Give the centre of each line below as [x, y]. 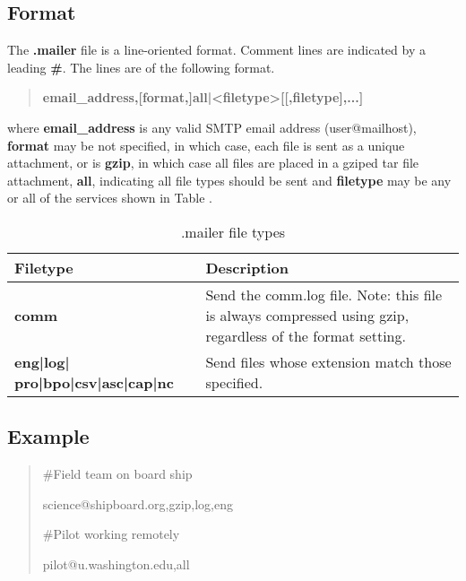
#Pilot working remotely [111, 534]
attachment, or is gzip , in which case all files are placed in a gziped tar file [213, 163]
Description [247, 267]
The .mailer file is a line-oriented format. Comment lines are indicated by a [216, 50]
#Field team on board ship [117, 474]
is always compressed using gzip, [307, 315]
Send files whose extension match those [328, 361]
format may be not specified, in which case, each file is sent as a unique [206, 145]
